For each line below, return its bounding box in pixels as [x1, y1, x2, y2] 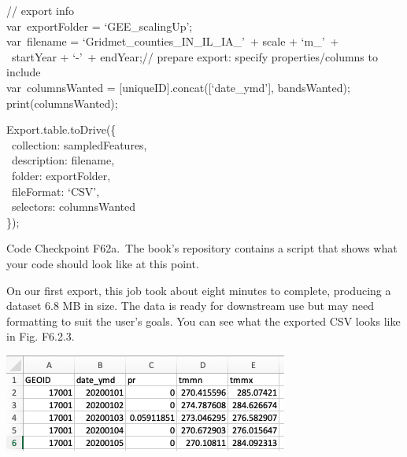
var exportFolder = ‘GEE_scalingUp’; [6, 17, 193, 34]
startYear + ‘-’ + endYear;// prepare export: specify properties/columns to [11, 48, 378, 64]
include [6, 64, 41, 80]
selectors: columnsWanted [11, 198, 135, 215]
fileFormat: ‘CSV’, [11, 182, 100, 199]
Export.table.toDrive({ [6, 121, 117, 138]
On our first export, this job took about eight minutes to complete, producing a [6, 282, 391, 298]
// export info [6, 2, 75, 18]
